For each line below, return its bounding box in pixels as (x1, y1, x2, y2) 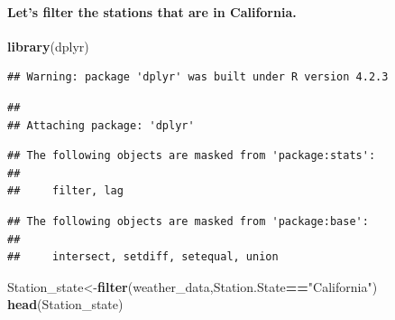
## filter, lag (7, 184, 124, 198)
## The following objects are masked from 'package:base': (7, 214, 369, 228)
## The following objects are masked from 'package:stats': (7, 149, 376, 163)
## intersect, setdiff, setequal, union (7, 250, 279, 264)
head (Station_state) (7, 295, 124, 314)
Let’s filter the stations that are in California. (7, 2, 297, 21)
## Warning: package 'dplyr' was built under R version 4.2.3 (7, 71, 389, 84)
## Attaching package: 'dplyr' (7, 118, 195, 132)
